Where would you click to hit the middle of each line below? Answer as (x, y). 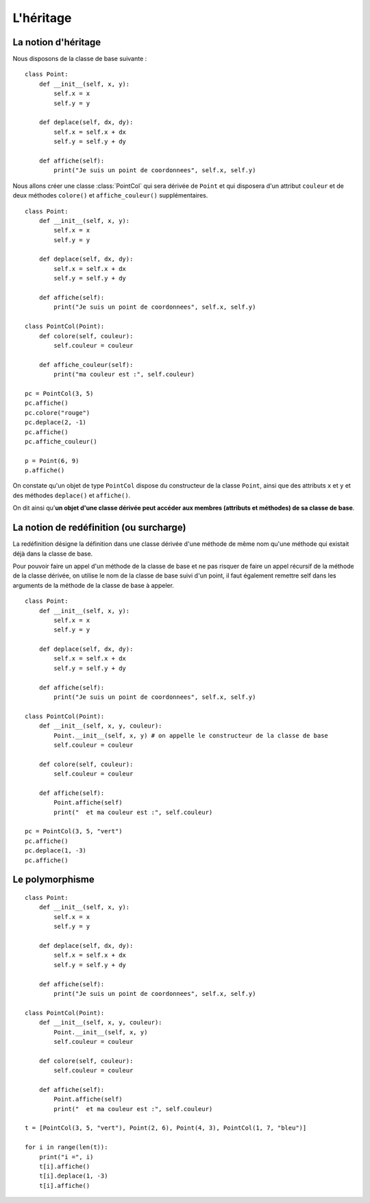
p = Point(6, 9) (52, 461)
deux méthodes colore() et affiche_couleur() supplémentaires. (110, 195)
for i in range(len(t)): (66, 1147)
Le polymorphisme (54, 880)
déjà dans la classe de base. (53, 553)
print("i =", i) (66, 1157)
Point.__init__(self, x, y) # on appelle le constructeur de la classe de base (191, 735)
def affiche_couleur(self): (86, 365)
